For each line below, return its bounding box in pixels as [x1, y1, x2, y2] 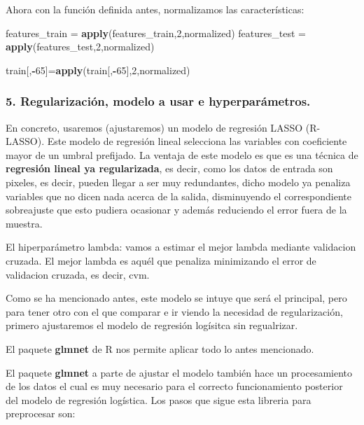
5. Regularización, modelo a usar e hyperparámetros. [6, 92, 311, 110]
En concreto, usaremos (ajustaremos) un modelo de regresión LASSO [6, 120, 303, 134]
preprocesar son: [6, 406, 76, 421]
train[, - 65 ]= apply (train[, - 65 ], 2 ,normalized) [6, 62, 190, 77]
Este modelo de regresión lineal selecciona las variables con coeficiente [47, 134, 347, 148]
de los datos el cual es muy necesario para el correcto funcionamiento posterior [6, 379, 343, 393]
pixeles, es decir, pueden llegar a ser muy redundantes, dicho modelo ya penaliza [6, 174, 351, 189]
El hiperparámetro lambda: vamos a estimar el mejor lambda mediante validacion [6, 239, 356, 254]
